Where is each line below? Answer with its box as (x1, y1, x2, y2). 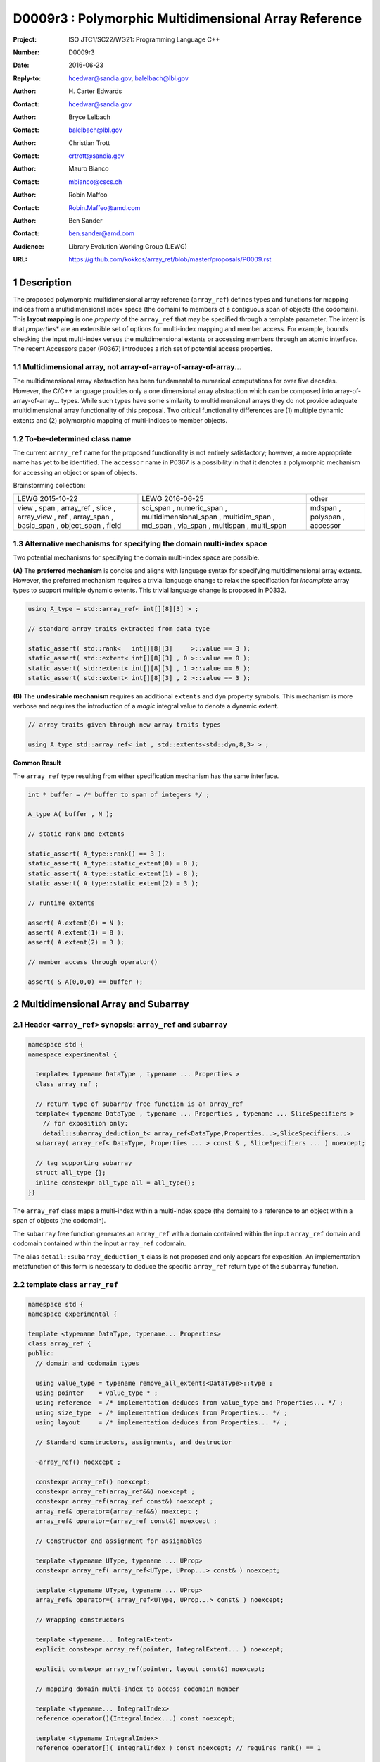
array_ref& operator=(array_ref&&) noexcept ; (35, 1507, 199, 1515)
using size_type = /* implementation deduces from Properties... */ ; (35, 1408, 288, 1417)
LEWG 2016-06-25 (141, 494, 204, 504)
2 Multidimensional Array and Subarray (13, 998, 189, 1011)
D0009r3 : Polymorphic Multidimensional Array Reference (13, 11, 362, 26)
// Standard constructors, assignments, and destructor (35, 1438, 232, 1446)
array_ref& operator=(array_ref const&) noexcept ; (35, 1517, 217, 1525)
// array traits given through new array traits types (27, 721, 221, 729)
